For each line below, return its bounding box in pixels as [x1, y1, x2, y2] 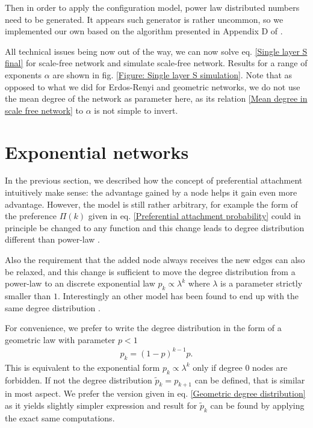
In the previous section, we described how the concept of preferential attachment [5, 174, 303, 187]
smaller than [5, 290, 51, 302]
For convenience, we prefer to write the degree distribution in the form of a [5, 321, 282, 334]
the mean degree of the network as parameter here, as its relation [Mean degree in [5, 92, 308, 105]
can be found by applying [210, 399, 305, 411]
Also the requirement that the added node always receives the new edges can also [5, 253, 305, 266]
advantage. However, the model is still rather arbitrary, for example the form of [5, 197, 298, 210]
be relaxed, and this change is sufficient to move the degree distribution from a [5, 265, 296, 278]
